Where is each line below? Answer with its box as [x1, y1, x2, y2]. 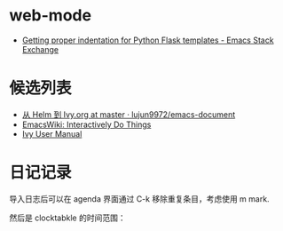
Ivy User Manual [21, 128, 83, 139]
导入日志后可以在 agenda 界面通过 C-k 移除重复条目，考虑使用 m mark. [9, 193, 270, 204]
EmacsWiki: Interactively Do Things [21, 119, 152, 130]
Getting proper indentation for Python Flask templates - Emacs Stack [21, 35, 274, 45]
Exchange [21, 44, 59, 54]
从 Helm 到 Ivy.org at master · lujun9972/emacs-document [21, 108, 236, 120]
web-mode [9, 5, 91, 26]
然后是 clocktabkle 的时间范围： [9, 212, 126, 223]
